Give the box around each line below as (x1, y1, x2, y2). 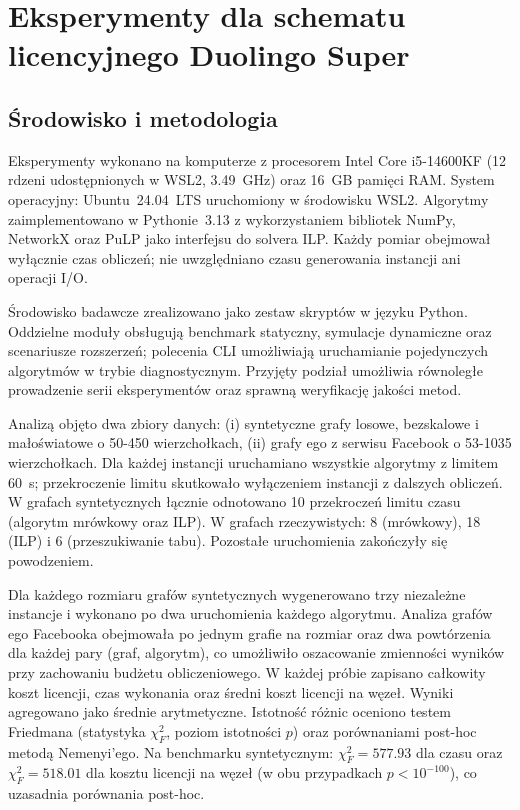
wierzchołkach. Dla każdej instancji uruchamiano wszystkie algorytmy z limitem (8, 452, 499, 473)
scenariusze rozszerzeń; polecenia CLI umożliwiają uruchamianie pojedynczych (8, 340, 489, 361)
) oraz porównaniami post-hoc (292, 720, 477, 741)
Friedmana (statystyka (8, 720, 146, 741)
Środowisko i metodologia (8, 102, 278, 133)
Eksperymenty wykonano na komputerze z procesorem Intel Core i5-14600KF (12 (8, 149, 507, 170)
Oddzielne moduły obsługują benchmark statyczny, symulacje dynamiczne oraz (8, 320, 492, 341)
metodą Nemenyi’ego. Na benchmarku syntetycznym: (8, 741, 334, 762)
